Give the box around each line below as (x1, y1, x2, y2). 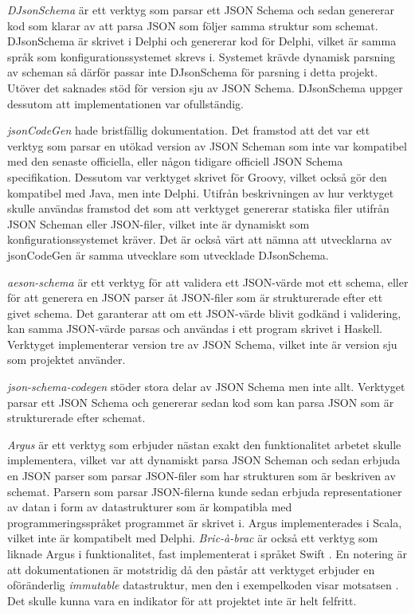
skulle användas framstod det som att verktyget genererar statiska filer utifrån (7, 200, 390, 217)
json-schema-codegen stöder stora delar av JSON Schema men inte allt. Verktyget (7, 378, 405, 395)
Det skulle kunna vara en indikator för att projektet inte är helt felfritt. (7, 592, 357, 608)
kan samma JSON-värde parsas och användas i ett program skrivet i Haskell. (7, 320, 382, 337)
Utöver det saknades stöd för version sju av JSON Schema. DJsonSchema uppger (7, 79, 403, 96)
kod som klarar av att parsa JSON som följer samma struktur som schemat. (7, 17, 378, 33)
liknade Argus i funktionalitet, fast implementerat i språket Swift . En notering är (7, 546, 407, 561)
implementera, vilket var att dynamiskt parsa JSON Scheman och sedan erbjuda (7, 452, 401, 468)
